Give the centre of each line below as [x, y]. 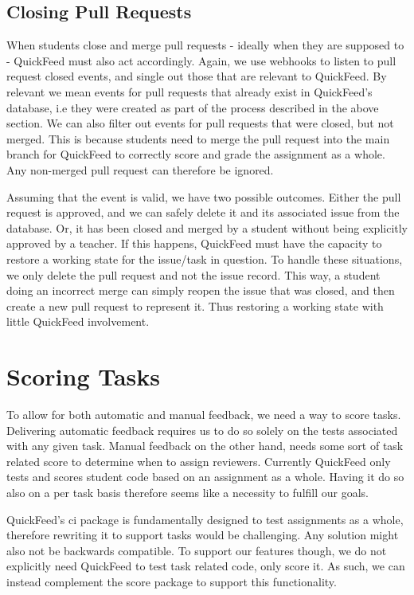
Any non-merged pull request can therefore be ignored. [140, 169]
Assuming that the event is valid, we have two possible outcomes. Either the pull [204, 196]
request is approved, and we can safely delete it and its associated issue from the [203, 212]
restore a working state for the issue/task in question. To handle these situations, [205, 258]
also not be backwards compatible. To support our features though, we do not [197, 550]
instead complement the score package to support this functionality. [172, 581]
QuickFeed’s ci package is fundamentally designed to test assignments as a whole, [205, 519]
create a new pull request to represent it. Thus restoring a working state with [195, 305]
